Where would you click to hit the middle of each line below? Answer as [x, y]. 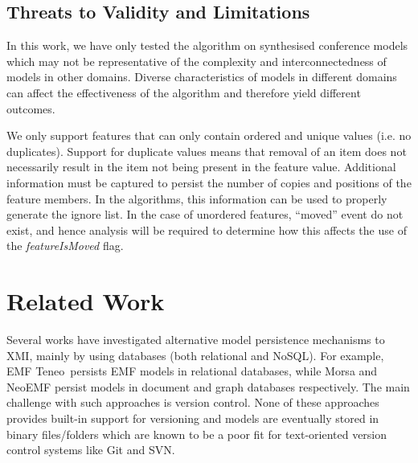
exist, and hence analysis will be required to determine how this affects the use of [207, 229]
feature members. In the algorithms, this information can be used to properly [197, 198]
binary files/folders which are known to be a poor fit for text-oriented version [197, 434]
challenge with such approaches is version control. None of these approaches [193, 402]
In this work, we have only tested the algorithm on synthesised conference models [207, 45]
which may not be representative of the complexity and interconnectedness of [197, 61]
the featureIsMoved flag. [65, 246]
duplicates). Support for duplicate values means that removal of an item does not [207, 151]
